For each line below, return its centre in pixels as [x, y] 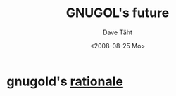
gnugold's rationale [65, 81]
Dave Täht [118, 32]
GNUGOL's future [118, 13]
